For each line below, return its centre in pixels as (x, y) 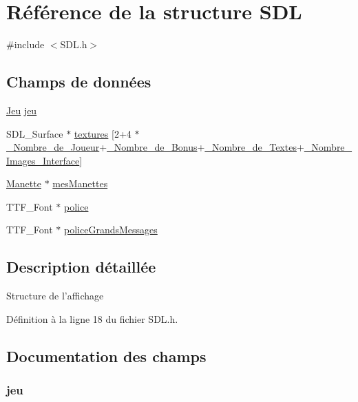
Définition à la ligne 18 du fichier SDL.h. (92, 318)
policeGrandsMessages (111, 230)
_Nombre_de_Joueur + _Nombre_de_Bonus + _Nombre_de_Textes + (155, 147)
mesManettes (80, 183)
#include (25, 44)
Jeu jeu (22, 110)
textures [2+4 (103, 133)
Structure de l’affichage (55, 296)
